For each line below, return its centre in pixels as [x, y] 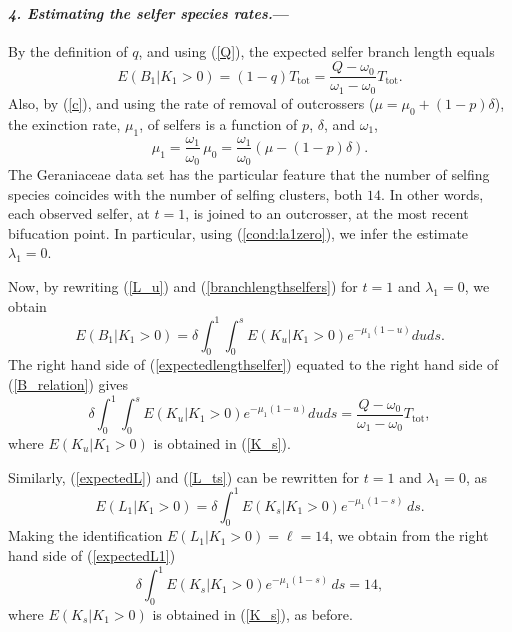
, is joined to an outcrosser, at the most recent [327, 213]
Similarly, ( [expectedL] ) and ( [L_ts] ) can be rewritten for [184, 476]
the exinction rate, [64, 123]
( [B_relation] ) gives [68, 384]
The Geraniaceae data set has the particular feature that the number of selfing [249, 174]
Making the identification [85, 535]
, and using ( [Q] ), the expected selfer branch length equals [316, 50]
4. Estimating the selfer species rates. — [148, 12]
